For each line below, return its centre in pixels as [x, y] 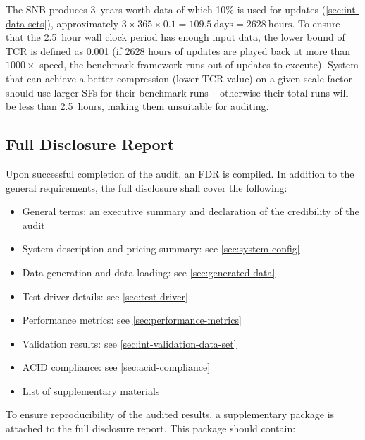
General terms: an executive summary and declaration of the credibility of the [191, 211]
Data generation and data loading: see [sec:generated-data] [149, 272]
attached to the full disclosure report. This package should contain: [151, 428]
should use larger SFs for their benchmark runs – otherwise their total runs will [177, 92]
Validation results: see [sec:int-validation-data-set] [129, 343]
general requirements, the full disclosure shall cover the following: [147, 187]
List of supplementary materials [91, 390]
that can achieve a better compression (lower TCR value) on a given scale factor [179, 78]
